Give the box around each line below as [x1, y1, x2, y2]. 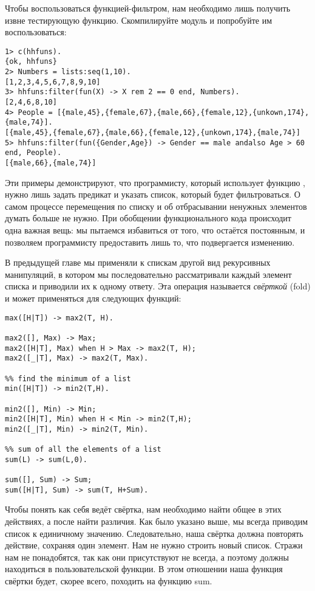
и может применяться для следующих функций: [5, 292, 181, 304]
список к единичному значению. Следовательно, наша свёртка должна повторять [5, 527, 303, 539]
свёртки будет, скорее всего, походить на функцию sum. [5, 574, 212, 587]
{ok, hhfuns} [5, 57, 57, 66]
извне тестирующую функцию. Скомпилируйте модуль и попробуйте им [5, 13, 273, 26]
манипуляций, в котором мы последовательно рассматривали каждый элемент [5, 268, 292, 280]
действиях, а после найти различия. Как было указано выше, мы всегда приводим [5, 515, 308, 527]
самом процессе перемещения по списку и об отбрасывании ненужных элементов [5, 199, 307, 212]
